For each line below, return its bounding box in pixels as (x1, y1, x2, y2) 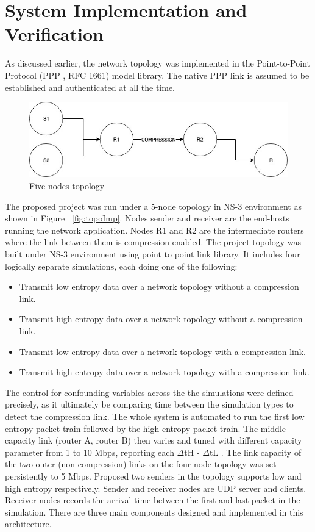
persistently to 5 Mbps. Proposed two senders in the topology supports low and (5, 469, 302, 482)
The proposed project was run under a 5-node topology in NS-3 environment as (5, 199, 302, 212)
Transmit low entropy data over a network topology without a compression (19, 280, 299, 293)
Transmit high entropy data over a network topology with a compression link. (19, 365, 310, 378)
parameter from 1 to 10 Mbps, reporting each (5, 445, 174, 458)
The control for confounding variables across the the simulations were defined (5, 386, 294, 398)
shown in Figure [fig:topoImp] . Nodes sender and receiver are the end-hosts (5, 212, 289, 225)
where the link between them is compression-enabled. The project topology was (5, 235, 302, 248)
